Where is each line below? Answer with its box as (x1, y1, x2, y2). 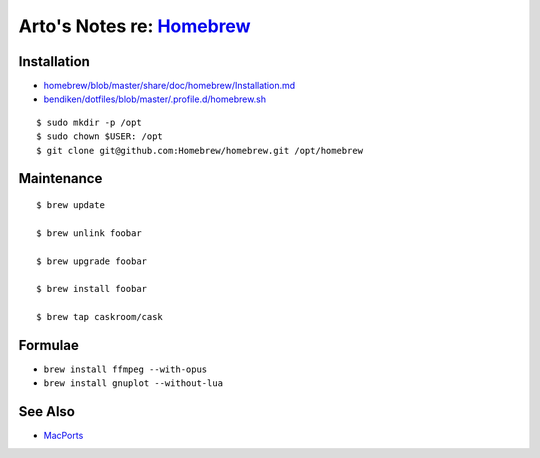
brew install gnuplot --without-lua (43, 378, 224, 389)
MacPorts (43, 430, 84, 442)
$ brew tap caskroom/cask (36, 311, 164, 323)
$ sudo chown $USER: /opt (36, 131, 164, 142)
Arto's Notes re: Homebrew (18, 15, 251, 37)
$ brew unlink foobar (36, 227, 142, 239)
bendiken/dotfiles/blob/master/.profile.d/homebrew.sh (43, 93, 267, 105)
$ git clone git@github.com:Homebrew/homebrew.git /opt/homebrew (36, 145, 364, 156)
